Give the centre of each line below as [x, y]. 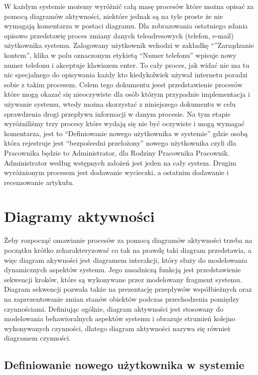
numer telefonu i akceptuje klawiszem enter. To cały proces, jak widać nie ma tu [127, 65]
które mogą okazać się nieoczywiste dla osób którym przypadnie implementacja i [127, 94]
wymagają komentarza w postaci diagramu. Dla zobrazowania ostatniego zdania [126, 26]
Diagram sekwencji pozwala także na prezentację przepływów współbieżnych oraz [128, 289]
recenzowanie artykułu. [39, 182]
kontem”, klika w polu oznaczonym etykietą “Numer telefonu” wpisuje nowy [120, 55]
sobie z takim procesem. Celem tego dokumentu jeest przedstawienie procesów [123, 84]
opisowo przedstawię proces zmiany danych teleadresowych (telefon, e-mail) [119, 35]
